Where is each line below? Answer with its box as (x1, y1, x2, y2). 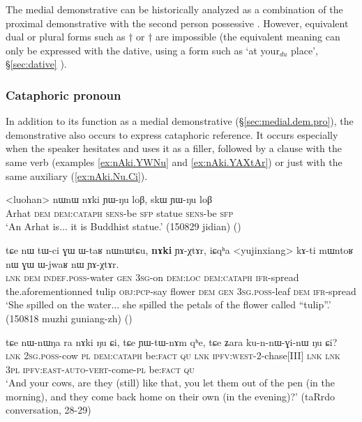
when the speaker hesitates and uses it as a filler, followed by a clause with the (6, 141, 342, 156)
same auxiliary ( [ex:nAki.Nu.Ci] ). (6, 168, 148, 183)
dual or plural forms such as (6, 29, 126, 44)
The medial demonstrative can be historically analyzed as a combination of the (6, 2, 343, 16)
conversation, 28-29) (6, 402, 91, 417)
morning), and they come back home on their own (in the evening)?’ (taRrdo (6, 389, 335, 403)
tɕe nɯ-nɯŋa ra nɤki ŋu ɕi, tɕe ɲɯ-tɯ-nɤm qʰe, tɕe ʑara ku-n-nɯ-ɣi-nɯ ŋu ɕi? (6, 334, 338, 349)
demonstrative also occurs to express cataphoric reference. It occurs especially (6, 127, 338, 142)
